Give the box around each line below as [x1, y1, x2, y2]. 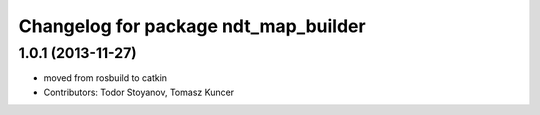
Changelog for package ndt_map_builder [18, 15, 366, 37]
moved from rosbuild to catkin [43, 72, 168, 84]
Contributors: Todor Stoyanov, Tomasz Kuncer [43, 86, 235, 98]
